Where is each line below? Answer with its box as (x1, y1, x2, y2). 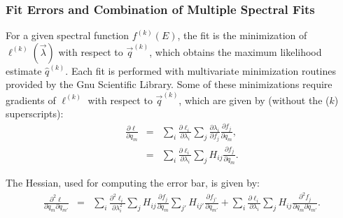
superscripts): (6, 106, 64, 121)
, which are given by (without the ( (178, 92, 330, 107)
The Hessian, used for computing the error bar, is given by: (6, 175, 260, 190)
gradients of (6, 92, 56, 107)
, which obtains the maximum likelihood (149, 44, 322, 59)
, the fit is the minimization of (177, 28, 307, 43)
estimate (6, 63, 42, 78)
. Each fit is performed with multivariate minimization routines (65, 63, 337, 78)
